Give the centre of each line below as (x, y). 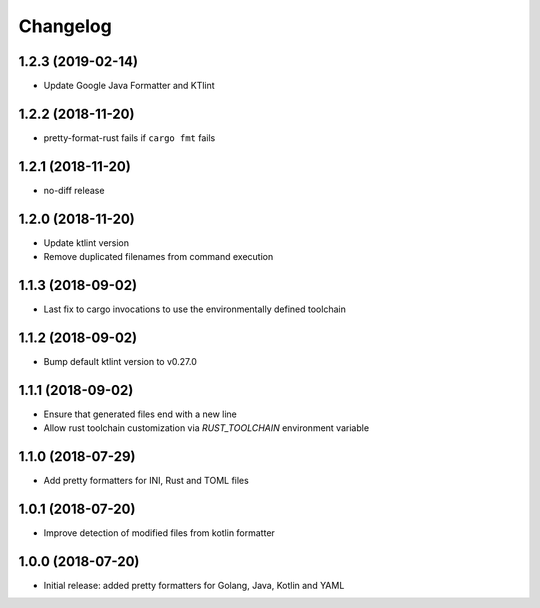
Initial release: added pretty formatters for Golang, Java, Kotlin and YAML (194, 585)
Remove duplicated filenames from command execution (158, 257)
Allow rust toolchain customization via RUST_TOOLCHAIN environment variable (206, 428)
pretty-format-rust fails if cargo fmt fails (129, 137)
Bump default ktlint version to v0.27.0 (120, 361)
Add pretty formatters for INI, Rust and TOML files (146, 481)
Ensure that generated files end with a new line (140, 414)
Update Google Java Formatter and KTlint (129, 86)
